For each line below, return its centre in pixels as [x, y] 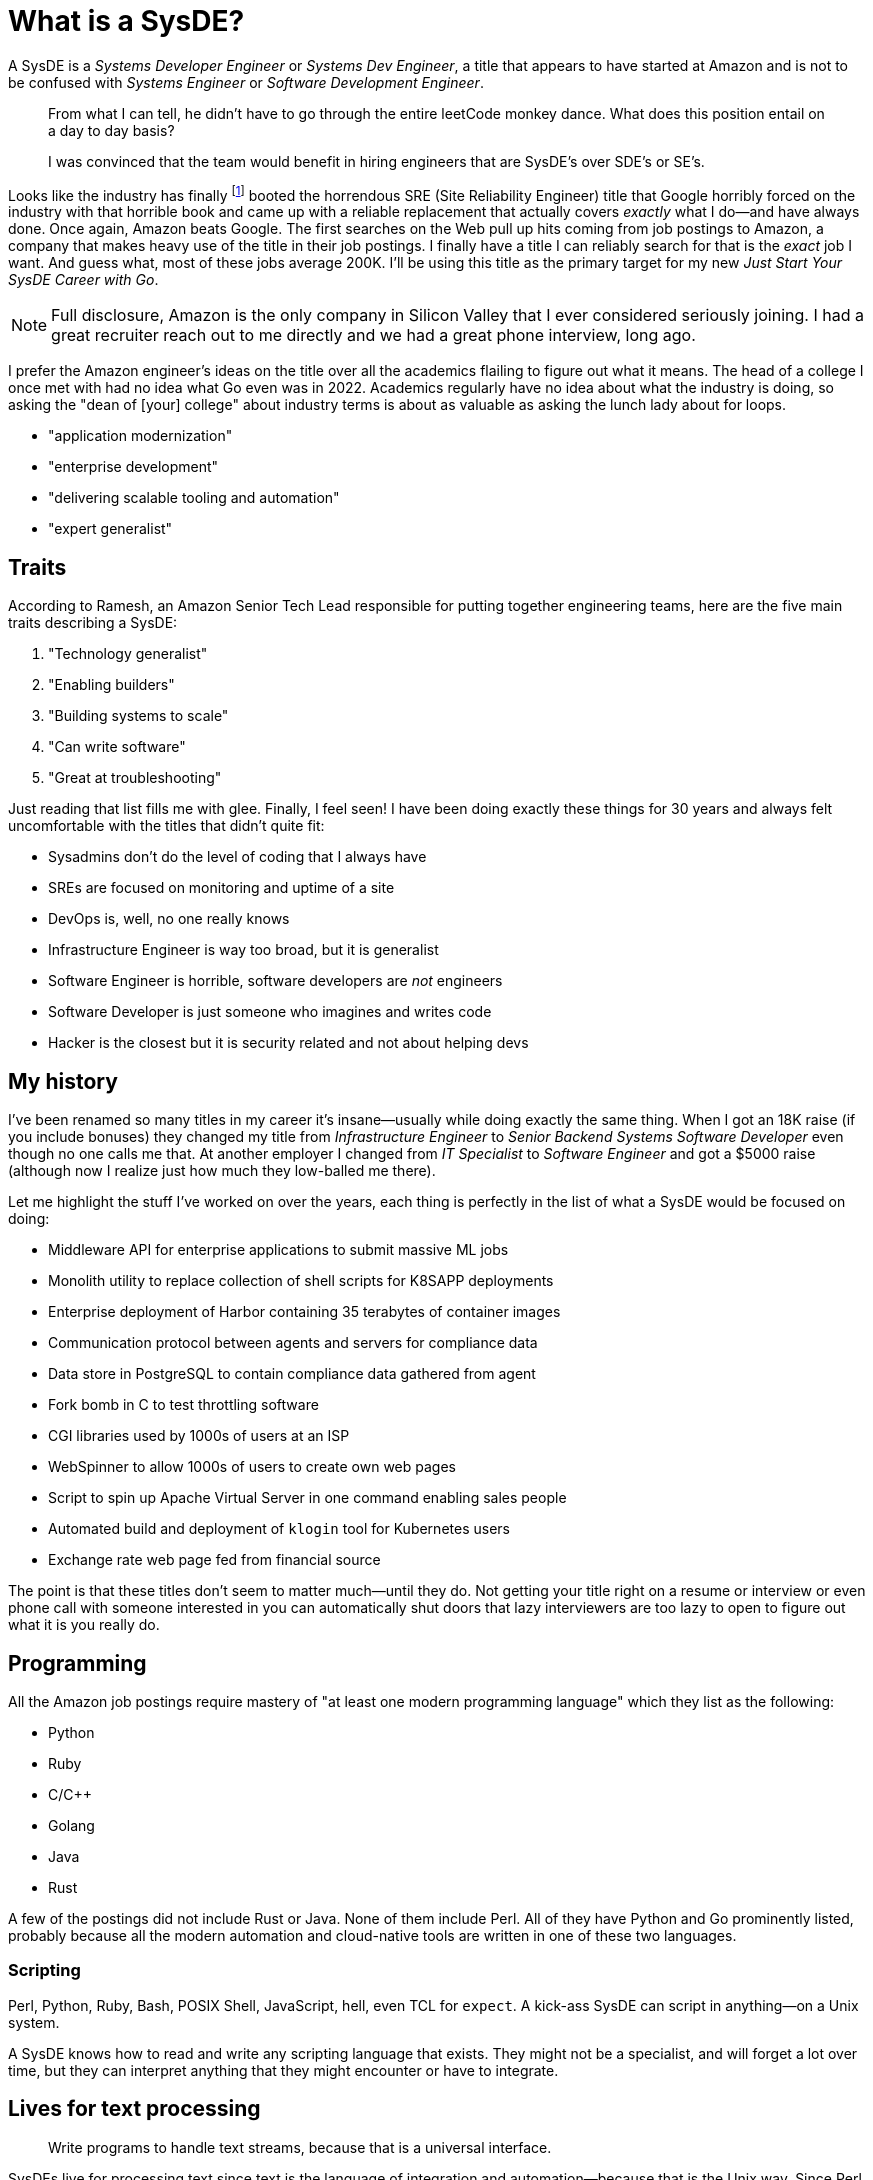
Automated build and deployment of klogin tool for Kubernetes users [279, 1529]
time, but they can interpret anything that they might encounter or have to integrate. [283, 2070]
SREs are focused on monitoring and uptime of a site [221, 888]
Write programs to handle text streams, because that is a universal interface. [300, 2147]
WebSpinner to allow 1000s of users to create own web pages [252, 1467]
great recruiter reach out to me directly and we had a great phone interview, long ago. [373, 335]
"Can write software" [117, 747]
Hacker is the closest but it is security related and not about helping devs [288, 1043]
